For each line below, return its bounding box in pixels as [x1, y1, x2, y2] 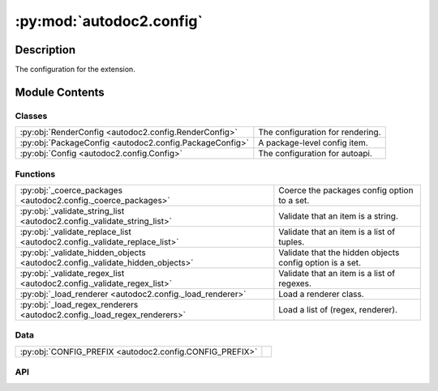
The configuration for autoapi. [258, 148, 373, 159]
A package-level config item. [258, 138, 368, 149]
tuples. [278, 236, 305, 247]
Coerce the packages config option [278, 185, 414, 196]
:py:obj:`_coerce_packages [19, 185, 123, 196]
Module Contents [15, 85, 105, 99]
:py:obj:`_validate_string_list [19, 205, 125, 216]
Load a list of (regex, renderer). [278, 304, 397, 315]
